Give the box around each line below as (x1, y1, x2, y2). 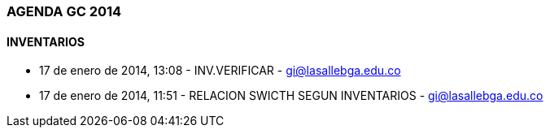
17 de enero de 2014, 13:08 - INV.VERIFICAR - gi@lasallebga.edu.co (39, 63, 401, 78)
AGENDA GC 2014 (7, 3, 122, 19)
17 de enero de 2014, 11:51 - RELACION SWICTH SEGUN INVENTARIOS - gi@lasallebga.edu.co (39, 89, 543, 103)
